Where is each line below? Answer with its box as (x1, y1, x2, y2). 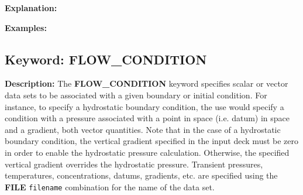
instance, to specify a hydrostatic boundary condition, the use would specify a (5, 100, 284, 112)
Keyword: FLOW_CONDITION (5, 50, 207, 68)
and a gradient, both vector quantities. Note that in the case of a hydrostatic (5, 123, 281, 135)
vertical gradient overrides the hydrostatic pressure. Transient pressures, (5, 158, 263, 170)
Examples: (5, 21, 47, 33)
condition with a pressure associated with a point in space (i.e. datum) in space (5, 112, 290, 124)
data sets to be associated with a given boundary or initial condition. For (5, 88, 267, 101)
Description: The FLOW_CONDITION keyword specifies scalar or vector (5, 77, 288, 90)
